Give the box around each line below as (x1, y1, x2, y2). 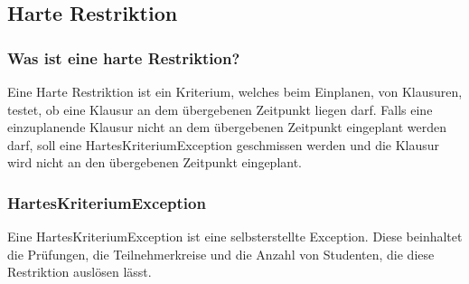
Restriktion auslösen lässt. (7, 262, 152, 281)
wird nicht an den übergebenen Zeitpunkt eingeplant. (7, 153, 303, 172)
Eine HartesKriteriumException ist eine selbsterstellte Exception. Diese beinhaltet (7, 227, 463, 246)
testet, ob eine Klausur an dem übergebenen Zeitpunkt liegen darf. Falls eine (7, 99, 433, 118)
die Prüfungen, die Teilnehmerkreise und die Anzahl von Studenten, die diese (7, 244, 435, 263)
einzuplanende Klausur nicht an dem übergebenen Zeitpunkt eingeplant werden (7, 118, 446, 137)
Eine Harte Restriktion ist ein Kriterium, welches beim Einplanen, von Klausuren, (7, 82, 463, 100)
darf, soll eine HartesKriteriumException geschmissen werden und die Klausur (7, 135, 440, 154)
